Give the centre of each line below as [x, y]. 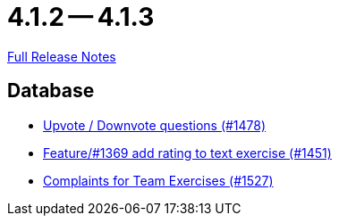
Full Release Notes [62, 56]
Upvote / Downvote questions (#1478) [155, 125]
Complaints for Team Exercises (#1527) [158, 180]
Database [51, 91]
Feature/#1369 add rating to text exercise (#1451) [187, 153]
